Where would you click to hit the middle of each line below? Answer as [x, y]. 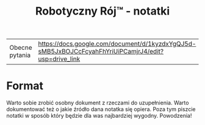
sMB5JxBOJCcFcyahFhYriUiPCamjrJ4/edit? [101, 52]
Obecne [21, 48]
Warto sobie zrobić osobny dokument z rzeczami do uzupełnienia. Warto [98, 103]
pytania [20, 55]
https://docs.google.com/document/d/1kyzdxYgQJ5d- [117, 44]
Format [25, 86]
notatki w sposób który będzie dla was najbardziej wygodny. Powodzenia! [99, 116]
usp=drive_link [59, 59]
